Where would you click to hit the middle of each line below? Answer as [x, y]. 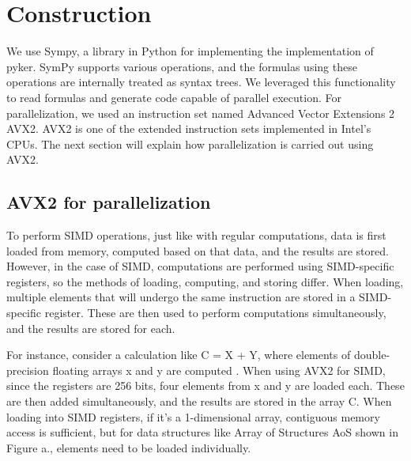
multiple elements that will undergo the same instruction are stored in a [181, 297]
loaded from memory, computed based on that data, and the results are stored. [198, 250]
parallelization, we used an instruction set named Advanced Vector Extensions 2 [201, 113]
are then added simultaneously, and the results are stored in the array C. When [199, 401]
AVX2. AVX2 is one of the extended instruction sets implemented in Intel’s [189, 128]
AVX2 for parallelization [109, 202]
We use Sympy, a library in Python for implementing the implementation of [190, 51]
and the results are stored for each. [91, 328]
